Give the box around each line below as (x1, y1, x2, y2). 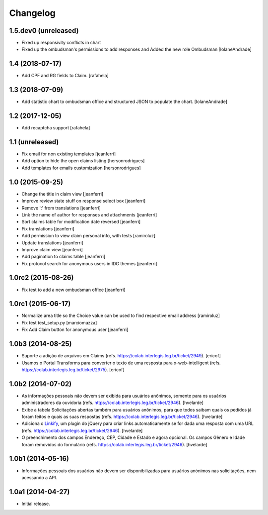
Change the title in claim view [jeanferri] (21, 191, 104, 197)
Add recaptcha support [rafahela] (21, 125, 90, 131)
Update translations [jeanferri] (21, 239, 84, 246)
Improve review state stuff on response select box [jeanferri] (21, 198, 146, 204)
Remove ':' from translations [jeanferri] (21, 205, 101, 211)
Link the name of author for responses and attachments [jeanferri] (21, 211, 157, 217)
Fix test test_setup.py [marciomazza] (21, 319, 97, 325)
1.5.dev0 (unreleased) (9, 26, 79, 35)
